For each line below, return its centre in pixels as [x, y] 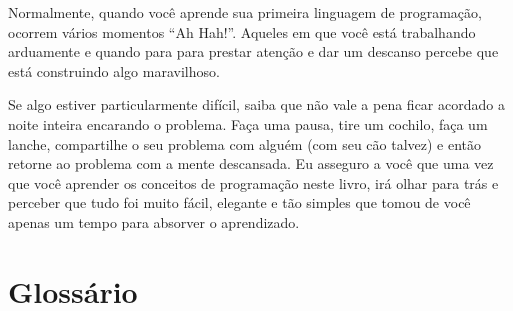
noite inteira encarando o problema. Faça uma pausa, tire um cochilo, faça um [248, 123]
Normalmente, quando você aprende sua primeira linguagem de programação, [245, 12]
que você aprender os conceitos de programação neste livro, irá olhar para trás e [253, 182]
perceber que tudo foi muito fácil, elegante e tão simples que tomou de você [239, 202]
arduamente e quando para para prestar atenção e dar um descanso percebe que [253, 51]
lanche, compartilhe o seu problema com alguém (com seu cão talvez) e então [245, 143]
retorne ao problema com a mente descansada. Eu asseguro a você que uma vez [251, 163]
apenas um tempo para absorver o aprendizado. [154, 221]
